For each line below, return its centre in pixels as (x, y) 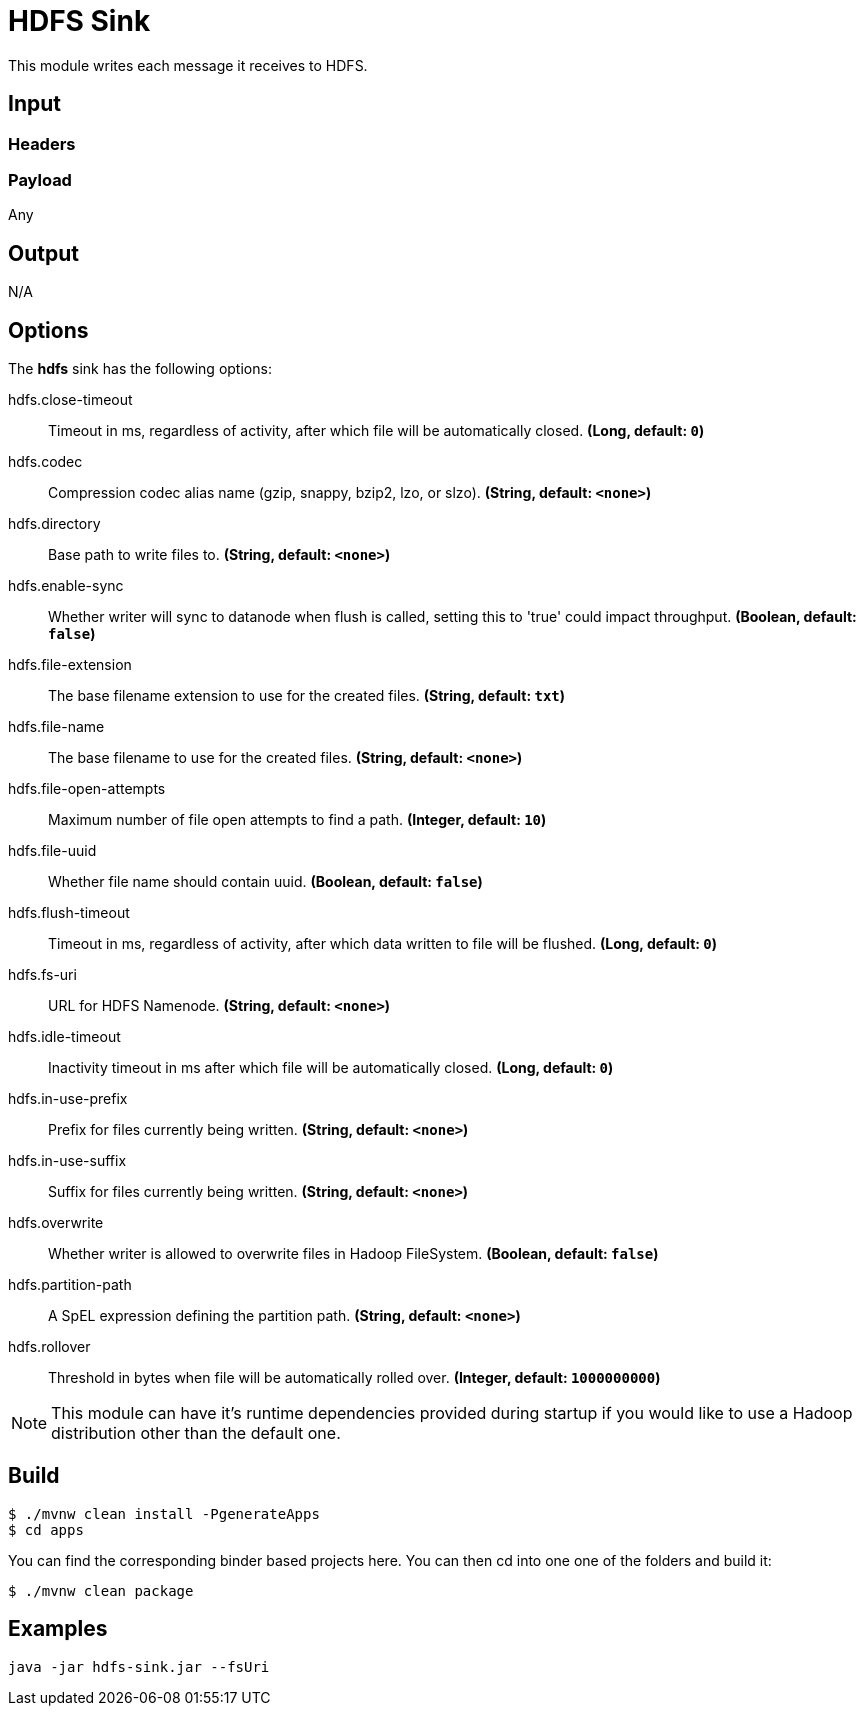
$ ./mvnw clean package (101, 1590)
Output (43, 253)
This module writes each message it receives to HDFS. (188, 65)
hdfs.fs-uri (42, 975)
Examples (58, 1629)
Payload (40, 179)
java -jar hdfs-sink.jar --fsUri (139, 1666)
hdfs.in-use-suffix (67, 1161)
